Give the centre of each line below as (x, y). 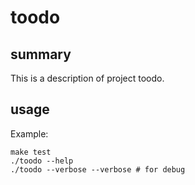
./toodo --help (42, 161)
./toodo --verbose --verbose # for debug (98, 169)
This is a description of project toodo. (87, 78)
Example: (29, 133)
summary (41, 54)
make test (31, 152)
